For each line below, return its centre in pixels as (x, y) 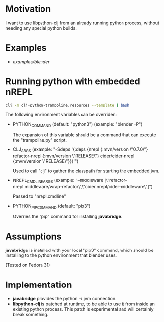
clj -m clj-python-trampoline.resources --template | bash (68, 105)
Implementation (39, 285)
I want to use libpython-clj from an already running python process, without (82, 23)
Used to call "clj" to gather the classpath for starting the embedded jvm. (86, 171)
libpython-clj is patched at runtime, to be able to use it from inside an (84, 304)
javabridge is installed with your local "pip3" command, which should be (80, 250)
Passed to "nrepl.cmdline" (39, 196)
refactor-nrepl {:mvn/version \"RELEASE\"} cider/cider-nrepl (74, 156)
